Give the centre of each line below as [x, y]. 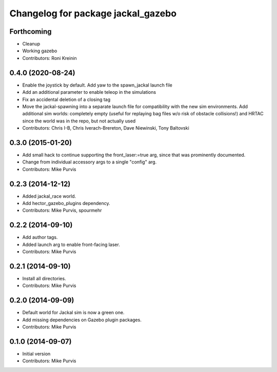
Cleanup [31, 44]
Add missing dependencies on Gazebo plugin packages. [82, 320]
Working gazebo [40, 51]
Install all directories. [44, 279]
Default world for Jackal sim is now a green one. [73, 313]
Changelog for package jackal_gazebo [93, 13]
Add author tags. [40, 237]
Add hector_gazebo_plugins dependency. [66, 203]
